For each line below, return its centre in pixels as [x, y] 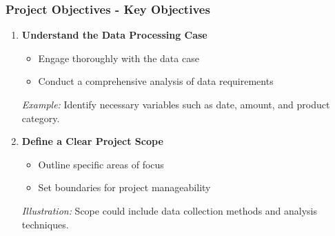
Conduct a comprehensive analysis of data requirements [156, 81]
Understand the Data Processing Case [114, 35]
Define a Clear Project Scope [92, 141]
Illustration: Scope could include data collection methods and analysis [170, 210]
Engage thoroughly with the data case [119, 58]
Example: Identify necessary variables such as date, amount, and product [176, 104]
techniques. [45, 224]
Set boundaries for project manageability [124, 187]
